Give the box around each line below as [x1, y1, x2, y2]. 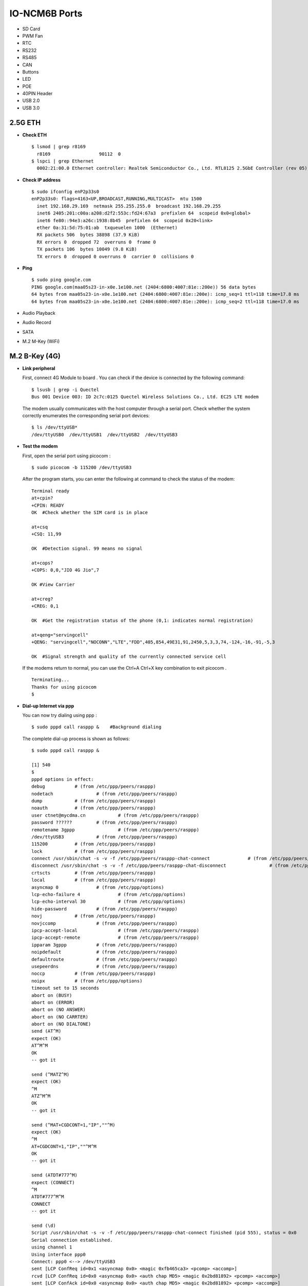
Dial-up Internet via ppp [22, 703, 74, 709]
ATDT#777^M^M [31, 1194, 64, 1200]
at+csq [31, 524, 48, 530]
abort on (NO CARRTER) [31, 1014, 89, 1020]
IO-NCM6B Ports [9, 8, 83, 19]
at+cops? [31, 560, 53, 566]
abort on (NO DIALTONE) [31, 1021, 91, 1027]
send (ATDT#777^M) [31, 1172, 78, 1178]
